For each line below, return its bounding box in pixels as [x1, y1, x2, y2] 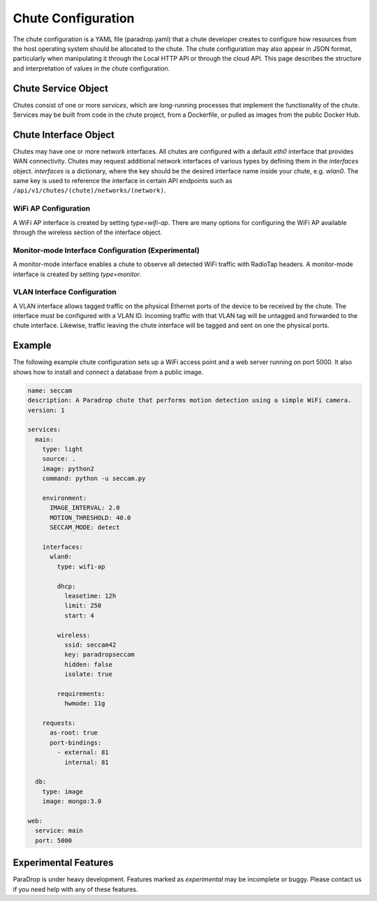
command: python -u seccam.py [42, 475, 146, 482]
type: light [42, 445, 84, 454]
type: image [42, 787, 84, 795]
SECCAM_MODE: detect [50, 524, 120, 531]
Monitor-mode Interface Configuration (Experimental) [13, 245, 200, 255]
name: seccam [27, 387, 73, 394]
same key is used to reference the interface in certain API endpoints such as [13, 177, 233, 185]
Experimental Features [13, 857, 114, 869]
